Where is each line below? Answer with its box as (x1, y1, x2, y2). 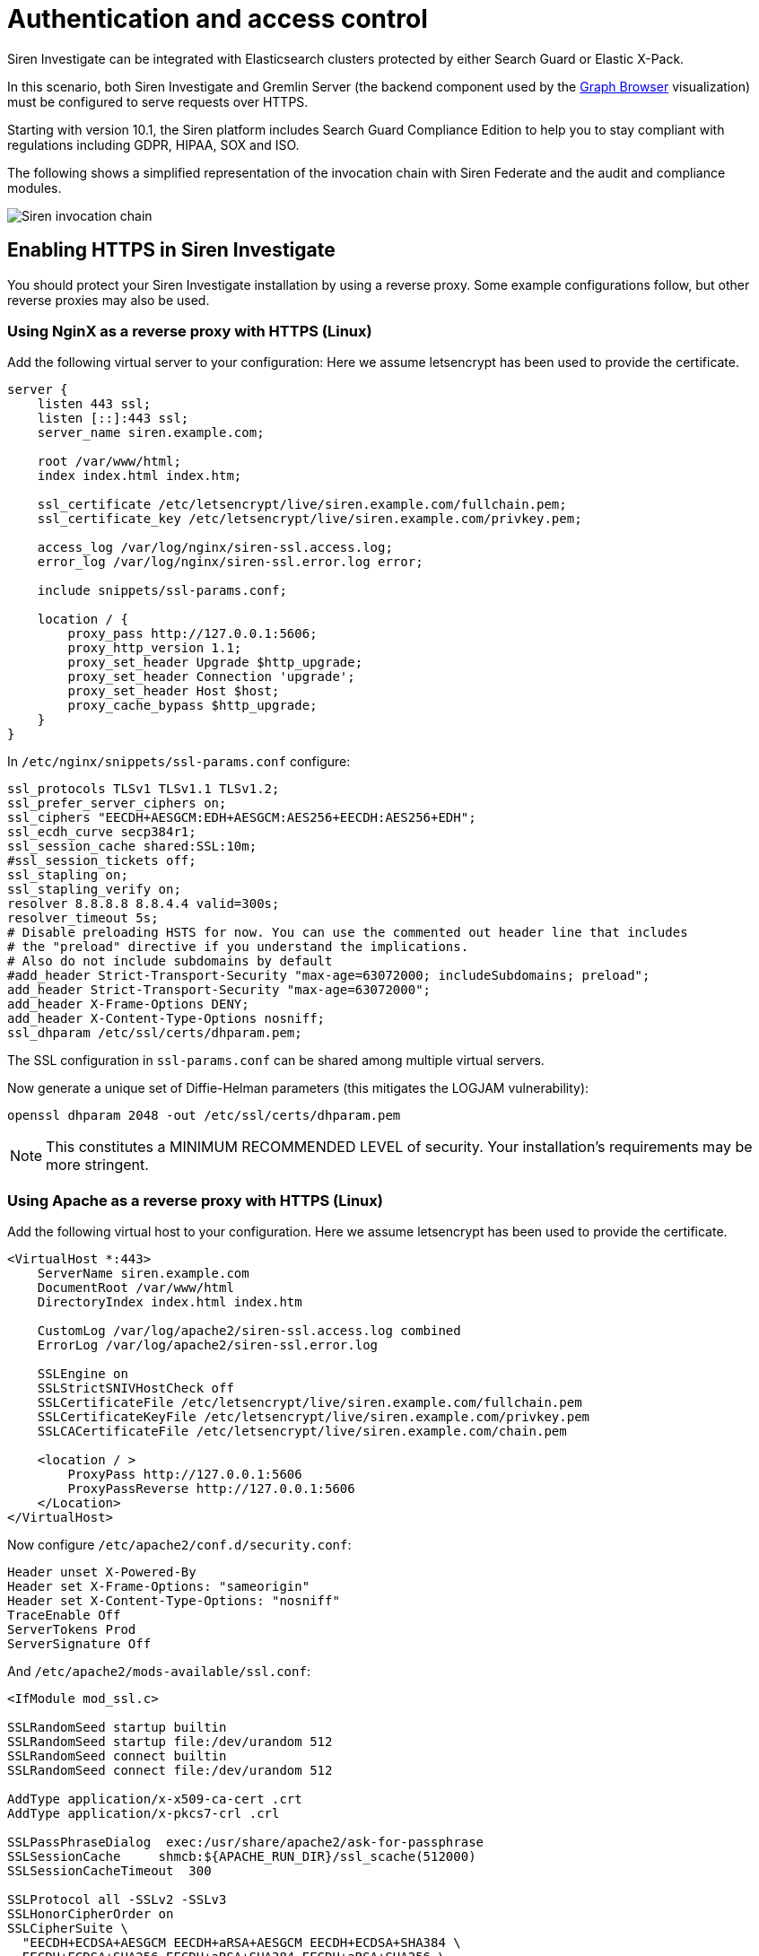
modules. (7, 179, 62, 196)
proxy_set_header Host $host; (67, 684, 280, 699)
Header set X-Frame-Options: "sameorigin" (7, 1579, 310, 1594)
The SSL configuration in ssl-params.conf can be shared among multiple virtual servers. (7, 1052, 545, 1069)
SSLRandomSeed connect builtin (7, 1749, 227, 1764)
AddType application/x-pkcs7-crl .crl (7, 1806, 280, 1821)
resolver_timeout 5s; (7, 911, 159, 926)
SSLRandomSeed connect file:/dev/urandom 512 (7, 1763, 333, 1778)
